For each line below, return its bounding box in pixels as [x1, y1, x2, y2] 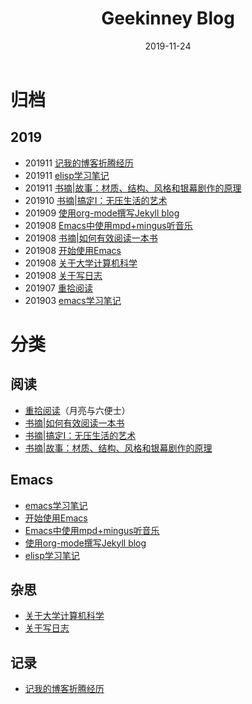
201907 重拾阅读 [24, 282, 93, 294]
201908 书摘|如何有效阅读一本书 [24, 232, 158, 244]
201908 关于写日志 [24, 269, 103, 281]
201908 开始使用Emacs [24, 244, 122, 256]
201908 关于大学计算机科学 [24, 257, 138, 269]
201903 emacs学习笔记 [24, 294, 122, 306]
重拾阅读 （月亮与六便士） [24, 404, 131, 416]
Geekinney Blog [101, 7, 235, 30]
